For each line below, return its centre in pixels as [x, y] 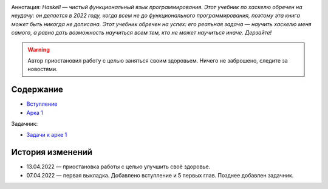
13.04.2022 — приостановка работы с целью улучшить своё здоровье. [118, 167]
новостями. [43, 69]
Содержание [37, 90]
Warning [39, 49]
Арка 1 [35, 112]
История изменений [52, 152]
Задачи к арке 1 [47, 135]
